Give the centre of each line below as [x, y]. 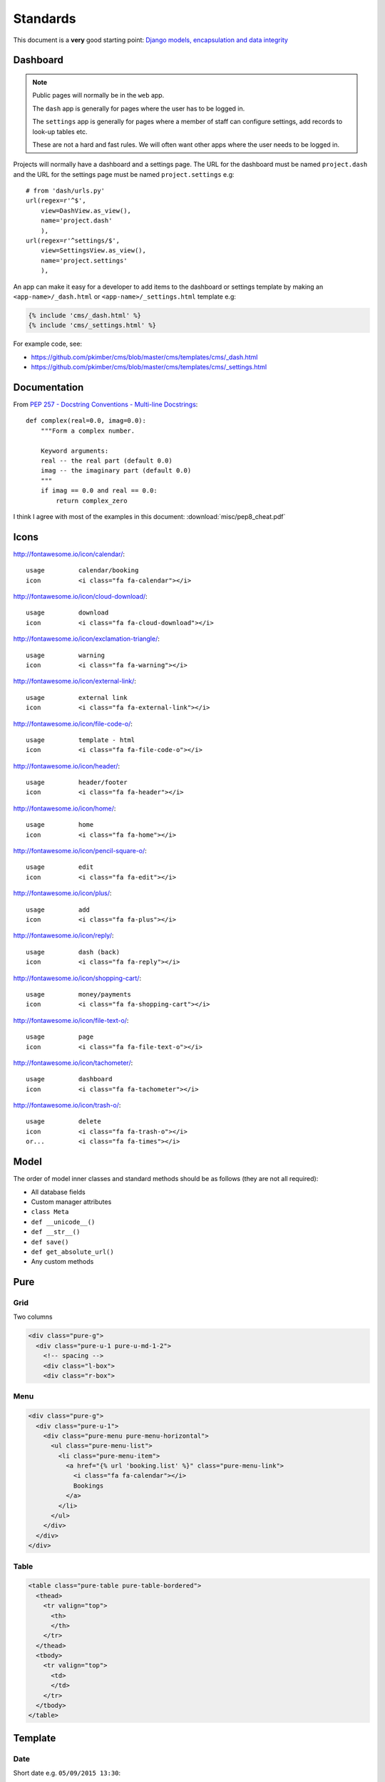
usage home [60, 825]
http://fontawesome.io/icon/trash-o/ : [67, 1106]
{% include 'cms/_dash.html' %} [85, 315]
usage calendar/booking [82, 571]
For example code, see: [47, 344]
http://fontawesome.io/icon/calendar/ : [69, 554]
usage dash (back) [73, 952]
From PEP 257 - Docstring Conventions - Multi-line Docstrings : [106, 405]
